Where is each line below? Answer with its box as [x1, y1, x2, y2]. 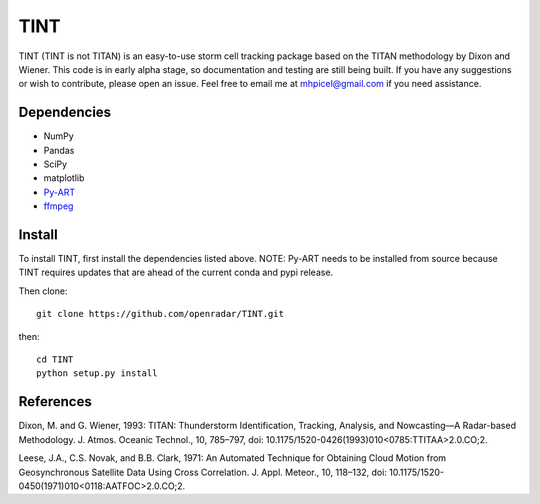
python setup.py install [36, 368, 158, 379]
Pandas [43, 144, 75, 156]
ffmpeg [43, 200, 74, 212]
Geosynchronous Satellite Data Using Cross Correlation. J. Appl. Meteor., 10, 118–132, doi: [18, 466, 387, 478]
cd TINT [36, 354, 74, 365]
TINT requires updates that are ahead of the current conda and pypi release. [18, 266, 334, 279]
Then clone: [18, 285, 68, 297]
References [18, 393, 92, 410]
